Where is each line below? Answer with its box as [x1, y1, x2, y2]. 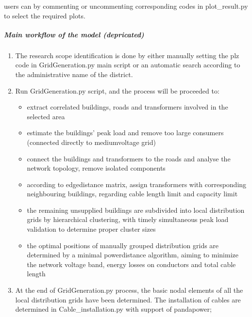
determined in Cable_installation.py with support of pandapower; [15, 304, 212, 314]
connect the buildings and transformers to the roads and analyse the [27, 153, 231, 163]
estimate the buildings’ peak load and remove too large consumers [27, 127, 224, 138]
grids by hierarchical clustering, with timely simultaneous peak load [27, 214, 229, 224]
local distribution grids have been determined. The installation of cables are [15, 294, 241, 304]
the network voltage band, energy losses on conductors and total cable [27, 259, 236, 269]
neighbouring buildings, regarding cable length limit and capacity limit [27, 189, 238, 199]
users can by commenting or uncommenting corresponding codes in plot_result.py [4, 1, 248, 11]
